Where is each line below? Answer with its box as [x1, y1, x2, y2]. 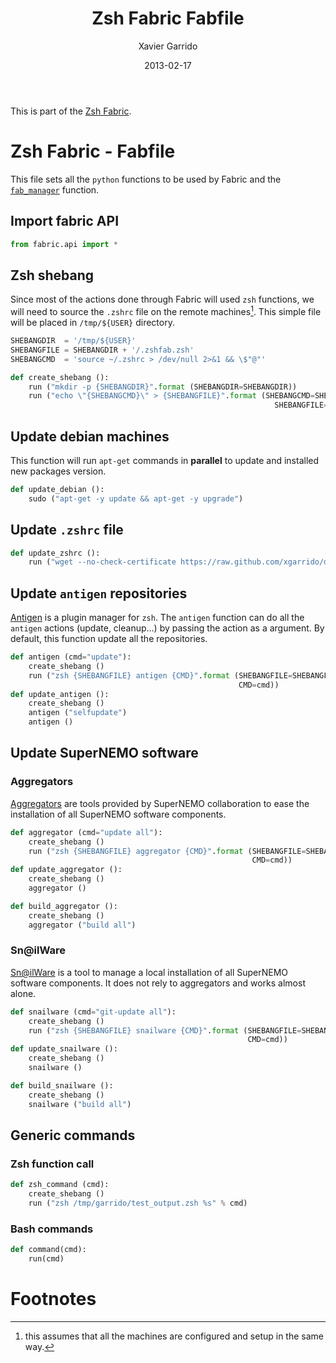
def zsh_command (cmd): [10, 1180, 110, 1190]
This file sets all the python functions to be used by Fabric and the [10, 173, 282, 185]
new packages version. [10, 465, 107, 477]
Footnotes [10, 1288, 97, 1311]
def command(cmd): [10, 1245, 87, 1255]
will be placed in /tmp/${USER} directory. [10, 317, 175, 329]
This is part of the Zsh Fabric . [10, 105, 132, 117]
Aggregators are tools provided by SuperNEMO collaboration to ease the [10, 797, 310, 809]
